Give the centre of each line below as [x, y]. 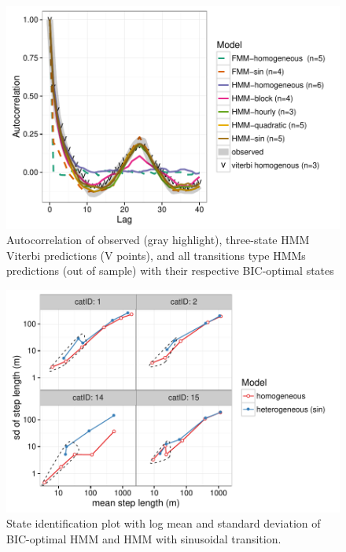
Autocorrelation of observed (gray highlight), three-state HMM [158, 240]
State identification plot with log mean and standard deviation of [164, 523]
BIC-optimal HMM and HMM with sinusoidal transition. [144, 538]
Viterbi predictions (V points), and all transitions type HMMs [156, 255]
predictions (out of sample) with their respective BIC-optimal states [170, 270]
